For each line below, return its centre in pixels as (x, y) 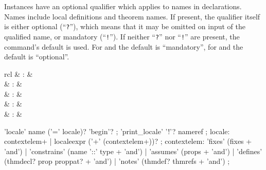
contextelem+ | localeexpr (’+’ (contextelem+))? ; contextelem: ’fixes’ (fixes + (128, 141)
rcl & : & (19, 73)
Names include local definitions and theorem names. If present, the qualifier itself (132, 16)
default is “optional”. (37, 57)
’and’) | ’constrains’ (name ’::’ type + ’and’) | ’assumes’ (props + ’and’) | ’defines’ (133, 151)
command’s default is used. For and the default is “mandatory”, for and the (124, 46)
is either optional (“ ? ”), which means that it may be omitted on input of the (125, 26)
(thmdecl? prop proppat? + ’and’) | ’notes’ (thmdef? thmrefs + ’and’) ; (117, 161)
